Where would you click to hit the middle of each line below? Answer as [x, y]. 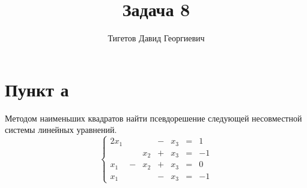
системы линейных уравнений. [61, 130]
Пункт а [37, 89]
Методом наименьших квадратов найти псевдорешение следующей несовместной [153, 118]
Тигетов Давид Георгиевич [156, 38]
